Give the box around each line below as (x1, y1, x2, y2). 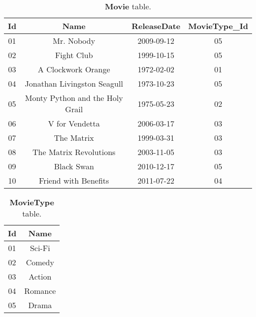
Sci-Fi (30, 242, 50, 254)
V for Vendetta (48, 118, 100, 129)
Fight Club (55, 49, 93, 61)
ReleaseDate (131, 20, 181, 32)
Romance (24, 285, 56, 296)
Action (29, 271, 52, 282)
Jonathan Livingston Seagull (25, 78, 123, 89)
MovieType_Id (188, 20, 248, 32)
